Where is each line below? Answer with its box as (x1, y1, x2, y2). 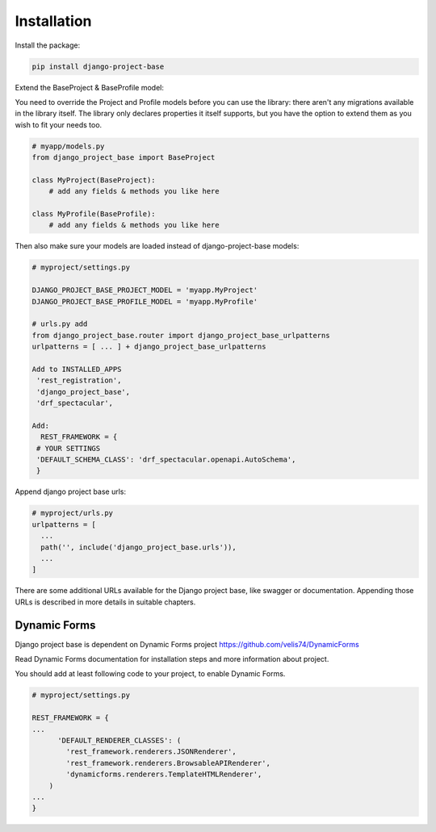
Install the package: (15, 40, 81, 50)
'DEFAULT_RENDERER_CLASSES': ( (57, 735, 182, 745)
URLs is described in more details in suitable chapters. (15, 597, 196, 607)
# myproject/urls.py (31, 508, 113, 518)
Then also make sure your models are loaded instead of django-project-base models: (15, 241, 300, 251)
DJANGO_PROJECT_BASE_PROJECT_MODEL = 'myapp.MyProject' (31, 286, 258, 295)
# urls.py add (31, 320, 88, 328)
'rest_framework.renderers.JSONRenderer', (65, 747, 237, 756)
